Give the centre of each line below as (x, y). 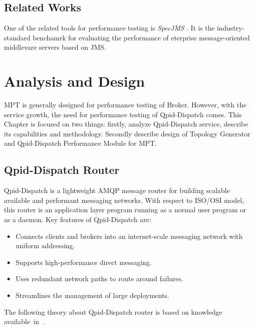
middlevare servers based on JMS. (55, 47)
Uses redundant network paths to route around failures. (99, 279)
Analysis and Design (75, 81)
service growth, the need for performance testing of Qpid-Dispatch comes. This (123, 114)
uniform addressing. (45, 246)
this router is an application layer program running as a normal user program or (125, 210)
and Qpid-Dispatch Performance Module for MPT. (80, 143)
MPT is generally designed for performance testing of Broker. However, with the (125, 105)
